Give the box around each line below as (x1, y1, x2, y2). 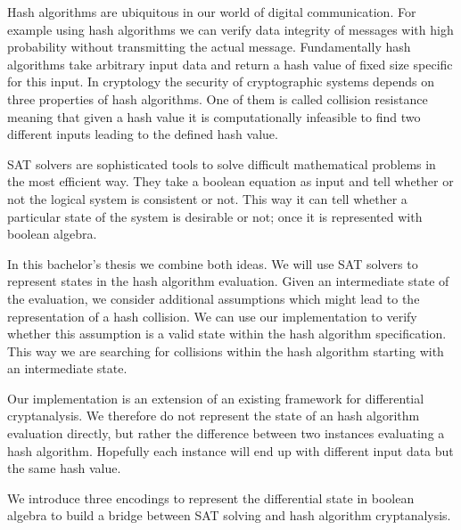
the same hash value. (7, 459, 121, 477)
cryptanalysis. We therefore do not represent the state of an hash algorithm (7, 406, 420, 425)
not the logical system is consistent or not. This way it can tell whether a (7, 189, 407, 208)
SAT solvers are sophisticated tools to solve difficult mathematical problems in (7, 154, 436, 173)
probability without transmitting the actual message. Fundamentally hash (7, 37, 411, 56)
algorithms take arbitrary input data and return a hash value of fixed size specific (7, 54, 453, 73)
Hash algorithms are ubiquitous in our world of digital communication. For (7, 3, 416, 20)
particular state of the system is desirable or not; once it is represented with (7, 207, 423, 225)
